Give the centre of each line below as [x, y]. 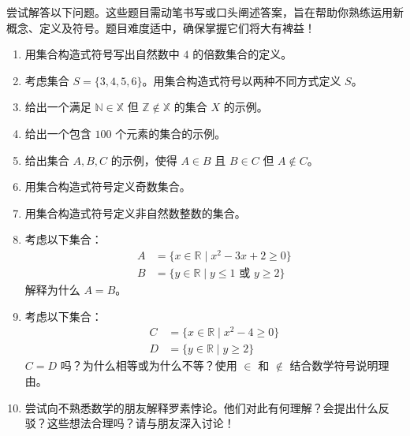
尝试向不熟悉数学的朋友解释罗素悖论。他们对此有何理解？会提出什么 [201, 407]
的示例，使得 [144, 160]
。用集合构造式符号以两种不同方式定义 [242, 80]
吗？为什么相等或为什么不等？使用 [149, 365]
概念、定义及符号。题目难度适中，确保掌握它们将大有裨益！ [161, 27]
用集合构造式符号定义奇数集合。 [108, 186]
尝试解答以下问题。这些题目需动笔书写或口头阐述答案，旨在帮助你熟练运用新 [205, 12]
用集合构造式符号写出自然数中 [102, 54]
